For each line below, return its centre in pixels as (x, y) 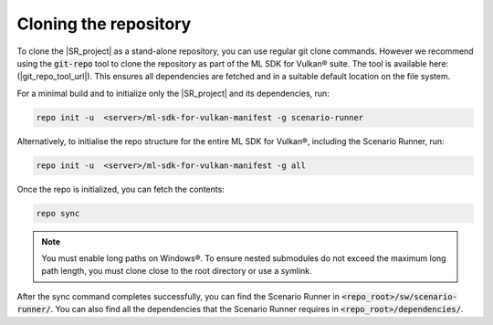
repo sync (58, 213)
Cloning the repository (104, 24)
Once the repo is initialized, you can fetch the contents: (121, 189)
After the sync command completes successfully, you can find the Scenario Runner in (178, 296)
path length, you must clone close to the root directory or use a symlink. (177, 271)
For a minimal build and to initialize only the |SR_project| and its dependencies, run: (173, 93)
